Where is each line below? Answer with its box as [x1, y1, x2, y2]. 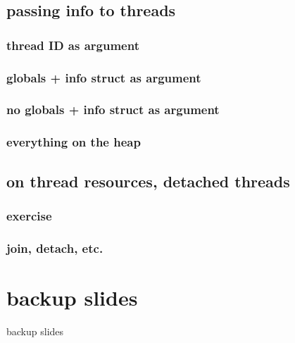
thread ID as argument [6, 36, 139, 54]
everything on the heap [6, 133, 141, 151]
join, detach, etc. [6, 239, 103, 256]
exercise [6, 206, 52, 224]
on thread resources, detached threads [6, 170, 290, 192]
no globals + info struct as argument [6, 101, 220, 118]
